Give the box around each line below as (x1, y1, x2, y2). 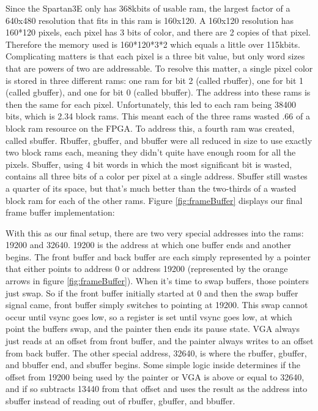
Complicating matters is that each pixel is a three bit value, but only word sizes (6, 50, 305, 62)
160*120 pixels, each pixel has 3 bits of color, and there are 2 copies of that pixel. (6, 26, 311, 39)
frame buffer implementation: (6, 206, 115, 219)
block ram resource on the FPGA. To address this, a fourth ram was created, (6, 121, 295, 134)
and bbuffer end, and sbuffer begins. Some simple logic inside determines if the (6, 358, 300, 371)
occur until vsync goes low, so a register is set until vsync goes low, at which (6, 310, 292, 323)
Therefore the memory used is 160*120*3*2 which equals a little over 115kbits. (6, 37, 300, 50)
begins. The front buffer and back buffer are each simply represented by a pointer (6, 250, 311, 263)
